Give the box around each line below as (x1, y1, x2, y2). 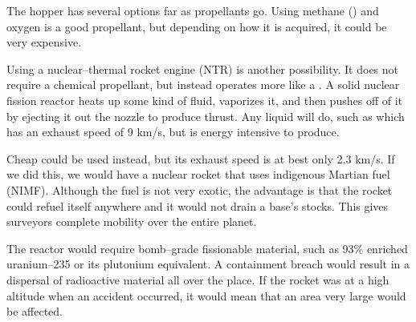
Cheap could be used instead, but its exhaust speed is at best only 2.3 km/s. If (6, 150, 395, 167)
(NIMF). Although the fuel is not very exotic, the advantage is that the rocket (6, 181, 393, 198)
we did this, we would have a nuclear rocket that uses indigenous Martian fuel (6, 166, 390, 183)
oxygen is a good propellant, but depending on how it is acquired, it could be (6, 18, 387, 34)
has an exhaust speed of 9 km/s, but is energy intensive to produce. (6, 123, 340, 140)
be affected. (6, 303, 63, 320)
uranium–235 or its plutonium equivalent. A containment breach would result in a (6, 256, 410, 272)
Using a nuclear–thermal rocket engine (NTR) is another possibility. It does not (6, 60, 399, 77)
